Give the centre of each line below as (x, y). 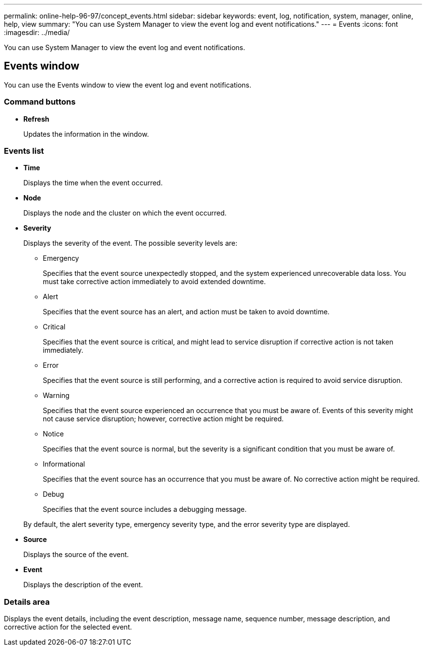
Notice (53, 434)
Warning (56, 396)
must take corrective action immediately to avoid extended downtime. (154, 282)
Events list (24, 151)
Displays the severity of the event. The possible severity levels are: (131, 243)
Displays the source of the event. (76, 555)
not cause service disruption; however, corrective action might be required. (163, 419)
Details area (27, 602)
